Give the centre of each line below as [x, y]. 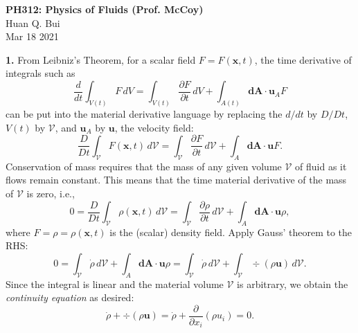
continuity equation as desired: [70, 297]
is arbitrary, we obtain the [293, 283]
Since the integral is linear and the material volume [115, 283]
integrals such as [41, 73]
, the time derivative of [303, 59]
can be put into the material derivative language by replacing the [144, 114]
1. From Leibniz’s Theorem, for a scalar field [101, 59]
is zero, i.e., [51, 193]
